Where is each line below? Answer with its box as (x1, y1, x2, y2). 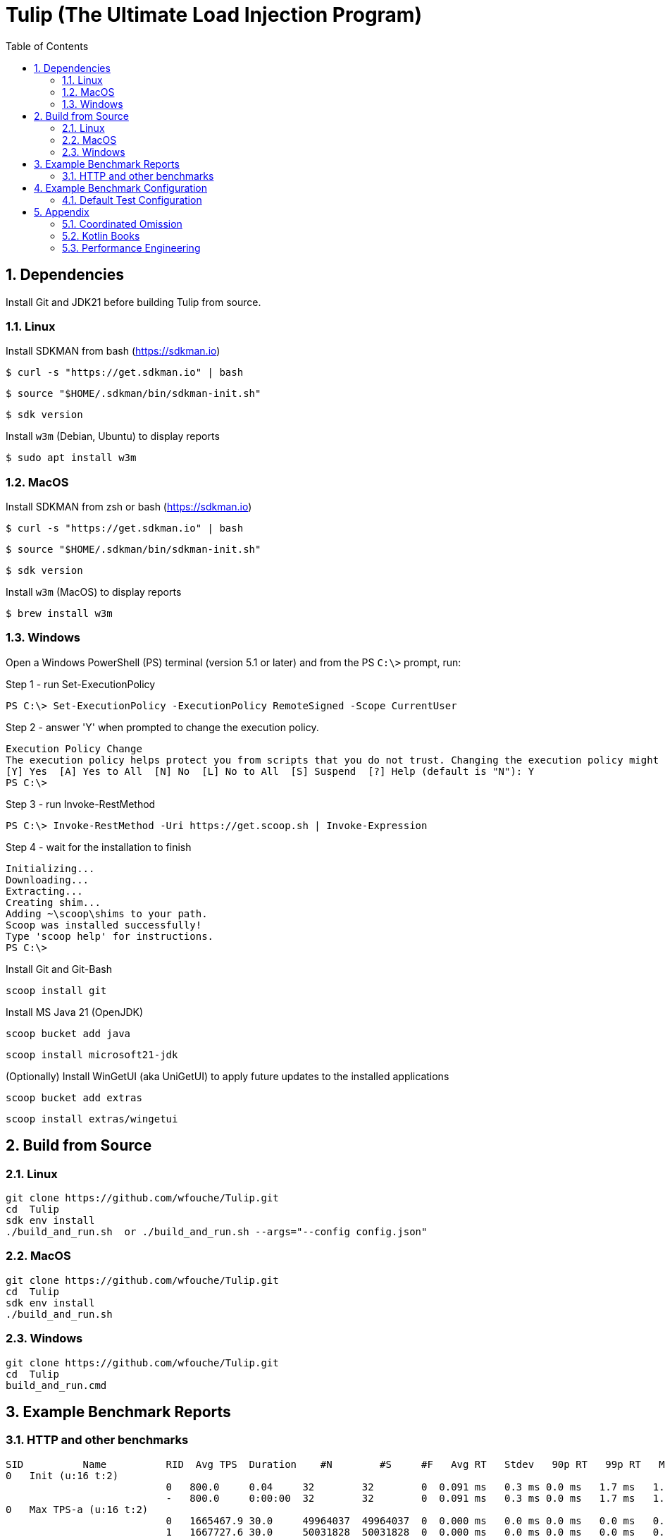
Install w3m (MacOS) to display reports (6, 586, 182, 599)
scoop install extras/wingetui (6, 1113, 178, 1125)
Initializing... (6, 862, 95, 874)
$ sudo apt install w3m (6, 452, 137, 464)
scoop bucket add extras (6, 1091, 142, 1103)
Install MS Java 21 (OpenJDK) (6, 1005, 144, 1018)
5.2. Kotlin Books (62, 229, 140, 242)
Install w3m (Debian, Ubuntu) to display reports (6, 430, 220, 443)
